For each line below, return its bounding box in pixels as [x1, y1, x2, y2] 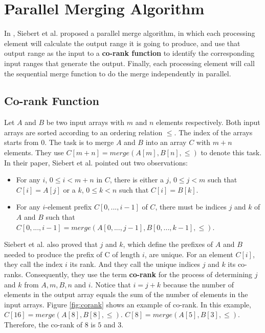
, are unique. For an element [144, 248, 233, 259]
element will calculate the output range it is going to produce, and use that [4, 37, 240, 48]
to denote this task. [201, 147, 262, 158]
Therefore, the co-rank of [4, 319, 82, 329]
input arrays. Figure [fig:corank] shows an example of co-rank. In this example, [4, 299, 251, 309]
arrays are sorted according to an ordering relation [4, 127, 163, 137]
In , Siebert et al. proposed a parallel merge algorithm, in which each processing [4, 28, 255, 38]
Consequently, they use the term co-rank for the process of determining [25, 269, 253, 280]
